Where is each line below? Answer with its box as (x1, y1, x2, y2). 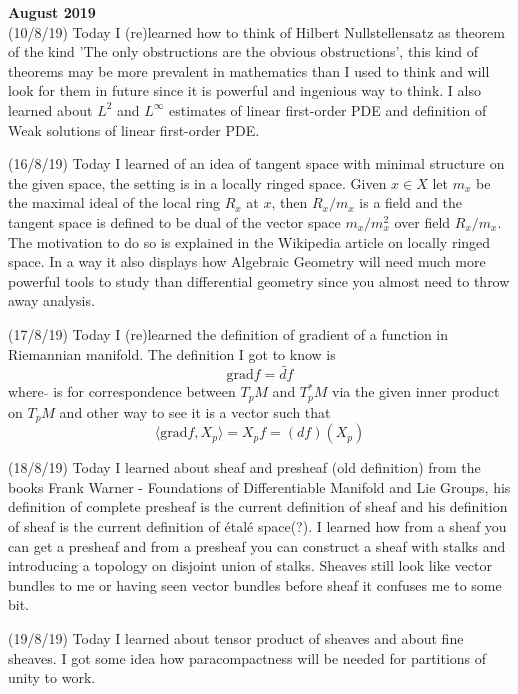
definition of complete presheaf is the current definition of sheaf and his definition (8, 496, 508, 517)
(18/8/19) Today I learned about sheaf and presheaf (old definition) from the (8, 457, 481, 478)
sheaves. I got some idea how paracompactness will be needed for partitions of (8, 647, 487, 668)
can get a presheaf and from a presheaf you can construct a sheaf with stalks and (8, 535, 506, 556)
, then (271, 192, 308, 213)
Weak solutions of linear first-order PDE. (8, 119, 260, 140)
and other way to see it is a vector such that (59, 401, 331, 422)
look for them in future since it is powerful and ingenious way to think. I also (8, 80, 481, 101)
